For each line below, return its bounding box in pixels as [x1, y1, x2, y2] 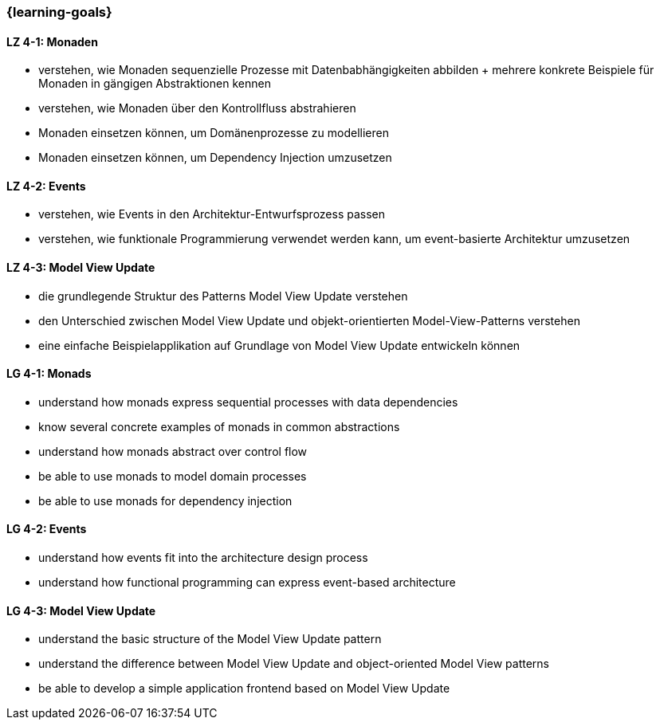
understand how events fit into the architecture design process [38, 551, 368, 565]
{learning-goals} [6, 4, 112, 20]
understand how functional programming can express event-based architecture [38, 575, 456, 590]
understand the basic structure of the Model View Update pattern [38, 632, 382, 646]
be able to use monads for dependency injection [38, 493, 293, 508]
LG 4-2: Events [6, 522, 87, 536]
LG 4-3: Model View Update [6, 603, 156, 618]
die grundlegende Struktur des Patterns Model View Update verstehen [38, 288, 408, 303]
